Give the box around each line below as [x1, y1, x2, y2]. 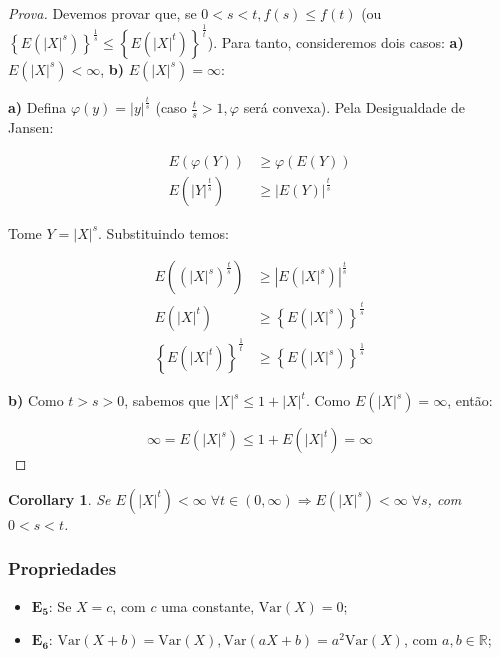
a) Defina [8, 97, 67, 118]
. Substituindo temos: [98, 222, 229, 243]
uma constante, [161, 595, 255, 616]
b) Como [8, 390, 64, 411]
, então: [447, 390, 493, 411]
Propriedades [8, 556, 117, 581]
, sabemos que [124, 390, 210, 411]
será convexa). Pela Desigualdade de [243, 97, 466, 118]
